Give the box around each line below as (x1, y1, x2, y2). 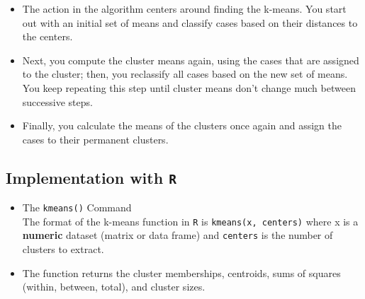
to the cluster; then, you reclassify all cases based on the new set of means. (22, 66, 348, 81)
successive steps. (22, 94, 93, 109)
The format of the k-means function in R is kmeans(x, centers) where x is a (22, 213, 359, 228)
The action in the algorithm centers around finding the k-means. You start (22, 1, 347, 16)
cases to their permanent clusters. (22, 131, 169, 146)
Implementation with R (6, 166, 176, 188)
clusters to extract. (22, 242, 104, 257)
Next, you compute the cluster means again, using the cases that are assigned (22, 52, 359, 67)
